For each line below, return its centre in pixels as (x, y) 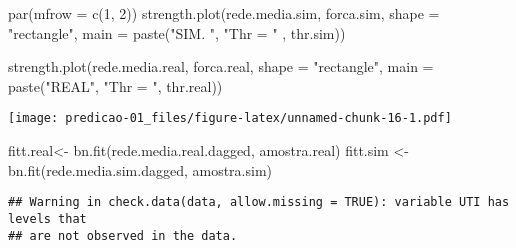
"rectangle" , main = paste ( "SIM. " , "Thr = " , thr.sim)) (177, 32)
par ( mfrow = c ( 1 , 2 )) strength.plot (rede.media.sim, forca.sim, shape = (224, 13)
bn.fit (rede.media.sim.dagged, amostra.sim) (140, 169)
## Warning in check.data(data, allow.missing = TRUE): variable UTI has (259, 202)
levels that (47, 218)
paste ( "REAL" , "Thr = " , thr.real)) (115, 85)
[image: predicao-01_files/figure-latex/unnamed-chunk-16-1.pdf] (230, 118)
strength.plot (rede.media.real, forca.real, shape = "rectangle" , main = (221, 66)
